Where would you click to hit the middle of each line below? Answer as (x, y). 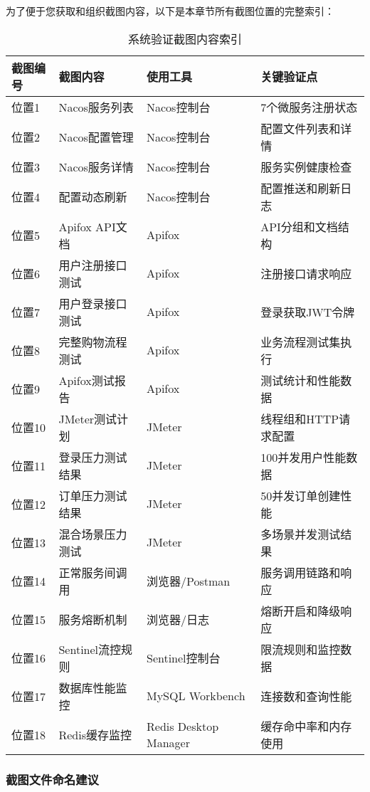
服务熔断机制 (93, 619)
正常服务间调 (93, 572)
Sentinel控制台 (184, 658)
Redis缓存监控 (95, 734)
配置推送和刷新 (301, 188)
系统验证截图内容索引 (185, 38)
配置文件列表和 (301, 128)
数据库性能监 (93, 687)
